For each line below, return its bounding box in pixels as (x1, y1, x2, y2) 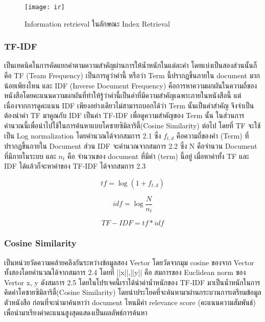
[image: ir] (25, 4, 65, 11)
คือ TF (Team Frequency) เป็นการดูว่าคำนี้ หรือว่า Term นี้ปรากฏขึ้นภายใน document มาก (4, 70, 260, 81)
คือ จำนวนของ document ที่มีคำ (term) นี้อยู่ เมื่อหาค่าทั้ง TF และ (67, 150, 249, 161)
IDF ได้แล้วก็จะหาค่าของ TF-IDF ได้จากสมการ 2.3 (4, 160, 146, 171)
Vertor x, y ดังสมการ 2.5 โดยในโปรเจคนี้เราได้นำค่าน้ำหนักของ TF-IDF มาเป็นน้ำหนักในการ (4, 277, 260, 287)
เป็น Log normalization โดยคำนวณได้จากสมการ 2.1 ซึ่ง (4, 130, 161, 141)
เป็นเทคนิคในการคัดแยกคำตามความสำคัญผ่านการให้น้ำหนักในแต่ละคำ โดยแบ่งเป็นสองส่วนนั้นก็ (4, 60, 257, 71)
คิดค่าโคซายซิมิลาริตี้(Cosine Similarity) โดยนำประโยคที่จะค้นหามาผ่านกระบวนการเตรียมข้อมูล (4, 287, 261, 297)
